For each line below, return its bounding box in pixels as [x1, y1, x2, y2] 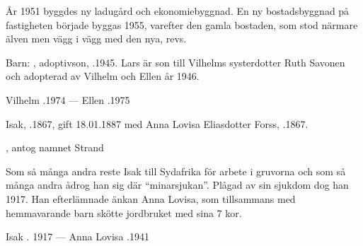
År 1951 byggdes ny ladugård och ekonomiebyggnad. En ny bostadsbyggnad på [6, 4, 350, 18]
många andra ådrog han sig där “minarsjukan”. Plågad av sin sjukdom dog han [6, 177, 349, 192]
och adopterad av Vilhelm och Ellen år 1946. [6, 69, 200, 83]
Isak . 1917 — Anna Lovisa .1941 [6, 229, 149, 244]
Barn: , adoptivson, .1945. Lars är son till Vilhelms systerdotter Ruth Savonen [6, 54, 345, 69]
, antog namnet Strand [6, 140, 104, 155]
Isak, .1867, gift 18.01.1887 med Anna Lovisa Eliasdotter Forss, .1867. [6, 116, 309, 131]
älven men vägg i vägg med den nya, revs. [6, 31, 187, 46]
